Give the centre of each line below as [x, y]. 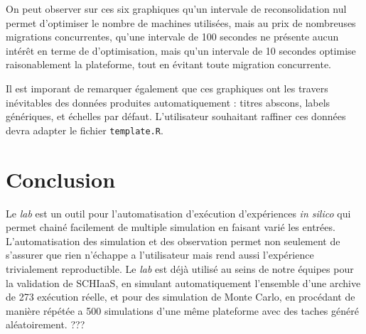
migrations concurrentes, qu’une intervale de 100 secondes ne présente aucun [172, 37]
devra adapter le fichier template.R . [85, 130]
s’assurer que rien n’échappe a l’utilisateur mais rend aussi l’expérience [160, 255]
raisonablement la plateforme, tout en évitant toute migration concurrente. [169, 64]
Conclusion [61, 179]
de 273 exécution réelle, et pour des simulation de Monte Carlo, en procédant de [181, 297]
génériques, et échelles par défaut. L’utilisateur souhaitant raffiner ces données [176, 116]
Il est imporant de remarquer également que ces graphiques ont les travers [167, 88]
